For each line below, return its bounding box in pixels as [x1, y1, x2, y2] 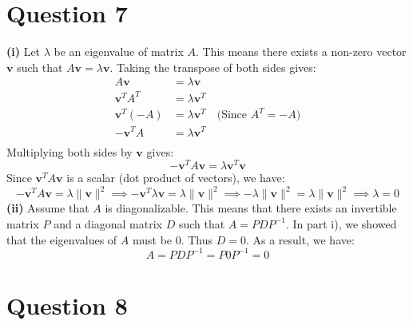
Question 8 [6, 288, 128, 321]
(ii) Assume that [6, 200, 89, 216]
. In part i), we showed [285, 215, 397, 232]
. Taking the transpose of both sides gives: [109, 58, 316, 75]
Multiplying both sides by [6, 143, 133, 160]
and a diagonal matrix [54, 215, 162, 232]
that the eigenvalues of [6, 231, 117, 248]
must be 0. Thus [132, 231, 213, 248]
